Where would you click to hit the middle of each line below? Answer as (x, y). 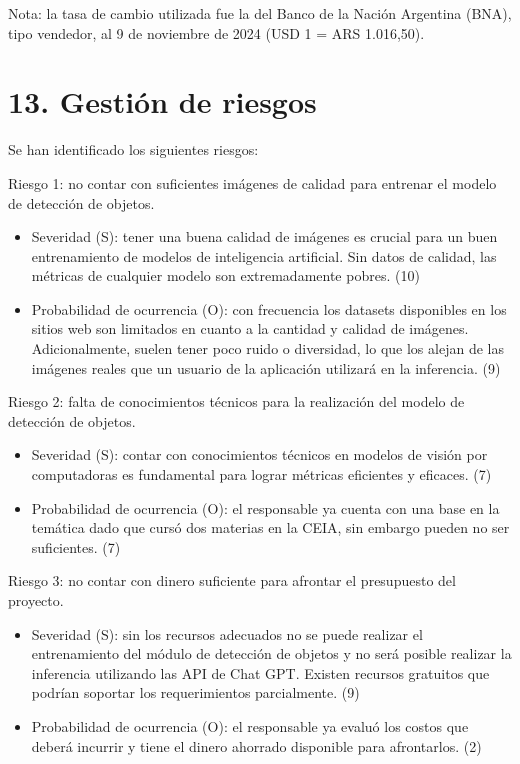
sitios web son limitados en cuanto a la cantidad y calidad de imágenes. (250, 328)
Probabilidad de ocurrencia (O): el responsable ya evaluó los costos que (250, 725)
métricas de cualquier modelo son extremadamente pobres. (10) (225, 275)
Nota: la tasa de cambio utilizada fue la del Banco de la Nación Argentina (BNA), (260, 13)
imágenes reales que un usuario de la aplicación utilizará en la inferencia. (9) (266, 367)
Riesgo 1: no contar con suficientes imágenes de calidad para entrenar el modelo (252, 182)
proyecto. (36, 600)
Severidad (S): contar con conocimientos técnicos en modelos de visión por (259, 454)
